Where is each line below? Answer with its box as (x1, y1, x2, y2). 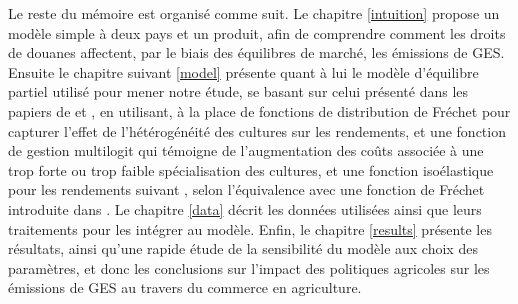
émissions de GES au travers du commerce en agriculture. (8, 277, 362, 298)
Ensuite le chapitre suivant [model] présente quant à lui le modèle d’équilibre (8, 61, 479, 82)
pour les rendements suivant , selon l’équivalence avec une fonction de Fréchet (8, 179, 485, 200)
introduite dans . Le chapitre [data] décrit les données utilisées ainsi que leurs (8, 198, 482, 219)
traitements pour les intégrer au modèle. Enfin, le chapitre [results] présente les (8, 218, 492, 239)
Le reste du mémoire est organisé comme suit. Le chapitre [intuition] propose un (8, 3, 500, 23)
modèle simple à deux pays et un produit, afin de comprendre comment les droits (8, 22, 506, 43)
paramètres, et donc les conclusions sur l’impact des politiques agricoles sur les (8, 257, 490, 278)
